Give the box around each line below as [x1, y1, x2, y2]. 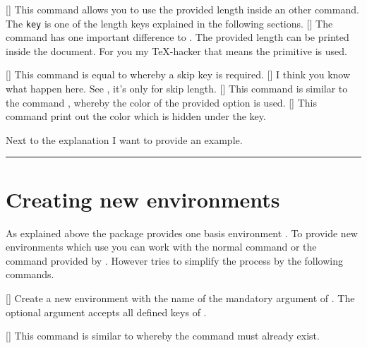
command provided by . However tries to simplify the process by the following [6, 253, 344, 268]
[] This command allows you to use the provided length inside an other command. [6, 2, 359, 16]
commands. [6, 267, 54, 282]
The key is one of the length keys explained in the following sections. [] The [6, 16, 333, 30]
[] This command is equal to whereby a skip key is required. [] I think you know [6, 67, 351, 82]
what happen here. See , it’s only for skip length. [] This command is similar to [6, 81, 348, 96]
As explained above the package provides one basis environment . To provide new [6, 225, 358, 240]
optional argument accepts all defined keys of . [6, 304, 207, 319]
